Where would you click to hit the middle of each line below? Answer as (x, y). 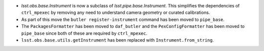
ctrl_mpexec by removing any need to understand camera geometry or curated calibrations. (116, 13)
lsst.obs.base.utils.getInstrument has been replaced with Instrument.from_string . (118, 40)
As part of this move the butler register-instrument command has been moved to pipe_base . (123, 19)
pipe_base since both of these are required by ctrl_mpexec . (84, 33)
